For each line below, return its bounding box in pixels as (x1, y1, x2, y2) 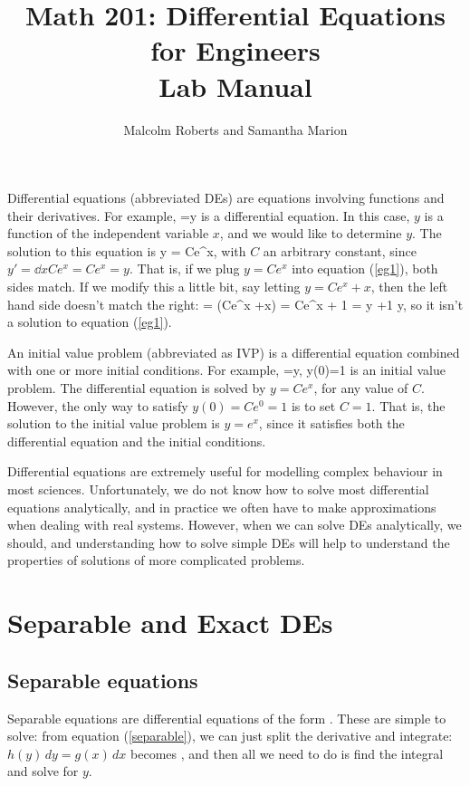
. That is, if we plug (129, 259, 240, 278)
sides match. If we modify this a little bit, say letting (7, 277, 301, 296)
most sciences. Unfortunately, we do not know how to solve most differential (7, 480, 429, 498)
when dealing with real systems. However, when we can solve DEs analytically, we (7, 515, 462, 534)
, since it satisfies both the (258, 414, 405, 433)
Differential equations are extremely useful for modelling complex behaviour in (7, 462, 443, 481)
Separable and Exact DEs (7, 604, 333, 641)
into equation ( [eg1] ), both (292, 259, 438, 278)
